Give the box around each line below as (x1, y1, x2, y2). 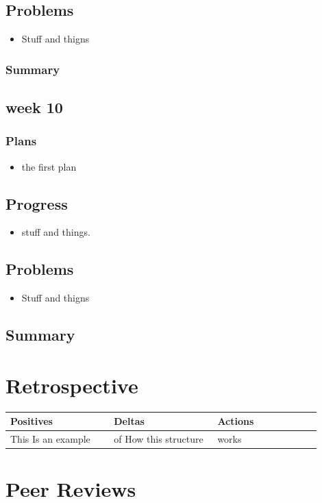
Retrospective (5, 371, 138, 399)
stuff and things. (21, 225, 90, 239)
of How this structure (114, 432, 203, 446)
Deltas (114, 414, 145, 428)
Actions (217, 414, 254, 428)
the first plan (21, 159, 77, 173)
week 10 (5, 97, 63, 118)
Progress (5, 193, 68, 214)
